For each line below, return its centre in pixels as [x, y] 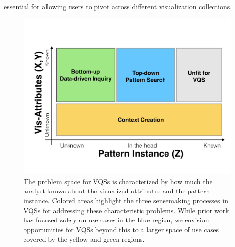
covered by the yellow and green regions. [84, 239]
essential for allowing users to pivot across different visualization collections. [118, 6]
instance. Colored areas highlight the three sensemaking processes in [126, 200]
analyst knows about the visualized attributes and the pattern [117, 191]
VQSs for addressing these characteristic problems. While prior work [126, 210]
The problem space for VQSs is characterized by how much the [118, 181]
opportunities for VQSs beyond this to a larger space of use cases [121, 229]
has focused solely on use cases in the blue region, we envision [116, 220]
